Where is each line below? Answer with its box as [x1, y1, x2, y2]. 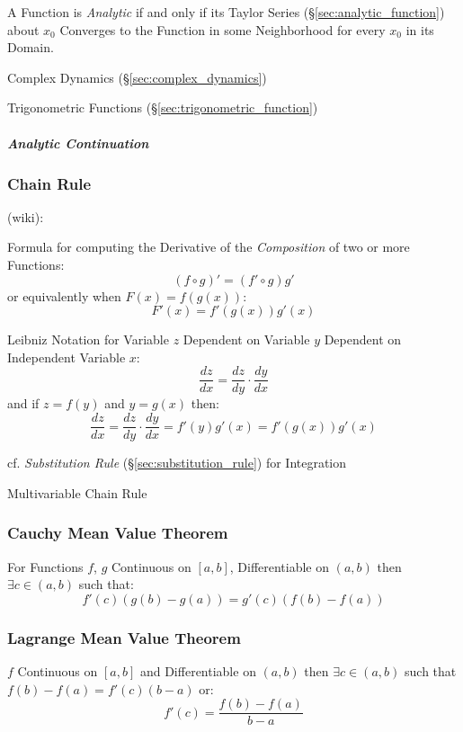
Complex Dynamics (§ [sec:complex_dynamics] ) [7, 67, 267, 86]
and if [7, 394, 40, 413]
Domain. [7, 38, 54, 57]
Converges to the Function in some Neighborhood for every [59, 20, 386, 39]
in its [405, 20, 434, 39]
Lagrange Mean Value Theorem [7, 626, 241, 648]
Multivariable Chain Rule [7, 483, 147, 502]
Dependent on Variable [183, 330, 310, 349]
